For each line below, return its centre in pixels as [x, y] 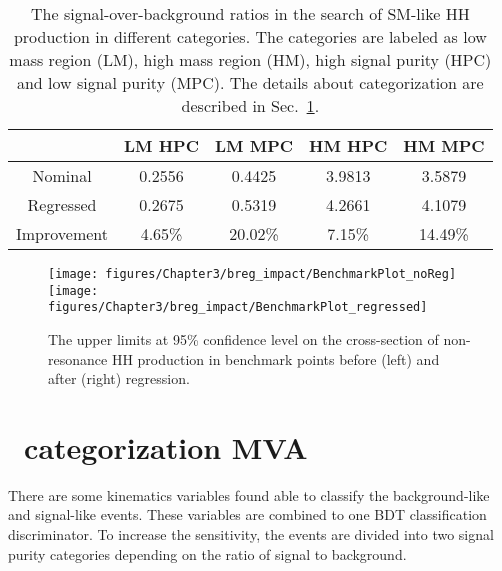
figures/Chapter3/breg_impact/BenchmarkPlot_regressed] [238, 307]
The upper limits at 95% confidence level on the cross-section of [243, 338]
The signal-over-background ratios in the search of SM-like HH [250, 13]
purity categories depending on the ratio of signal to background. [207, 553]
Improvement [62, 233]
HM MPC [444, 145]
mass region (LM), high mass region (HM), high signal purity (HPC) [250, 59]
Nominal [62, 175]
